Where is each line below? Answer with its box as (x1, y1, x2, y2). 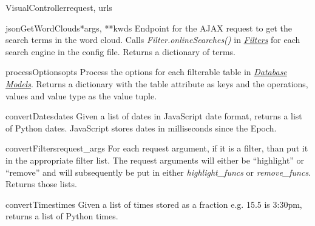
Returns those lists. (5, 178, 77, 190)
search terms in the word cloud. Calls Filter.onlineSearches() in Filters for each (5, 33, 300, 46)
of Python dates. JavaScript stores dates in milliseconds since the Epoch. (5, 121, 277, 134)
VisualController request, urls (5, 1, 112, 13)
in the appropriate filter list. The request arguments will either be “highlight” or (5, 153, 305, 166)
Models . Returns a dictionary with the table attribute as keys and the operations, (5, 77, 308, 90)
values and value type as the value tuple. (5, 89, 157, 102)
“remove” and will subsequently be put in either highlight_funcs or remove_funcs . (5, 165, 311, 178)
